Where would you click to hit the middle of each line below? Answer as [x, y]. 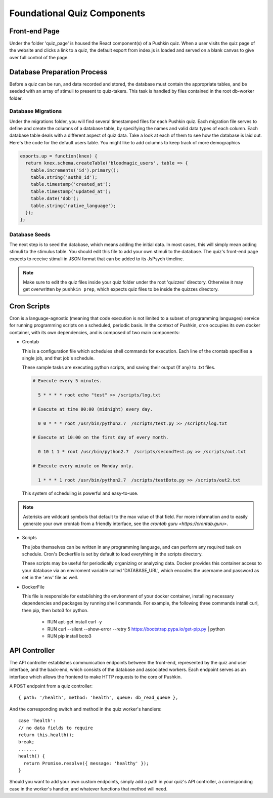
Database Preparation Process [58, 72]
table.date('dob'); [55, 198]
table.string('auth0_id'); [64, 177]
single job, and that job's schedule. [58, 358]
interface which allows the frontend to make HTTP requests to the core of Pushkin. [96, 676]
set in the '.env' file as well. [50, 578]
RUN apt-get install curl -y [75, 622]
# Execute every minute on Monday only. [83, 466]
